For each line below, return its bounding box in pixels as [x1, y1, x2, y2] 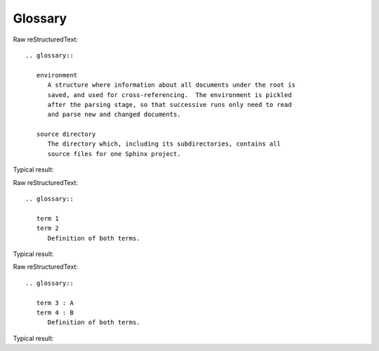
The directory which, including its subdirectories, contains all [47, 140, 281, 148]
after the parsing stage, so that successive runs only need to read [47, 101, 292, 108]
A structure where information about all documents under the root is [47, 81, 296, 89]
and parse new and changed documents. [47, 110, 182, 119]
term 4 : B [36, 308, 74, 317]
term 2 [36, 224, 59, 232]
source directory [36, 130, 96, 139]
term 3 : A [36, 299, 74, 307]
